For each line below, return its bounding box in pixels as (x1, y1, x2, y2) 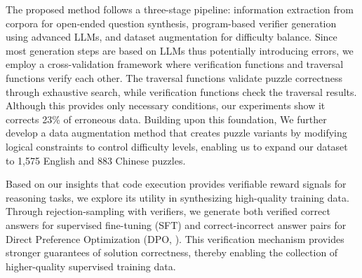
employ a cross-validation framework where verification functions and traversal (6, 57, 344, 71)
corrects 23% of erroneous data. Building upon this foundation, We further (6, 111, 327, 126)
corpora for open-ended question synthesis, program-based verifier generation (6, 15, 337, 30)
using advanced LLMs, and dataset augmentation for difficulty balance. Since (6, 29, 337, 44)
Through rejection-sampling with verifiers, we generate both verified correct (6, 204, 330, 218)
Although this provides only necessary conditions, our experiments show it (6, 98, 326, 113)
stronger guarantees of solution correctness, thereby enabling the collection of (6, 245, 338, 260)
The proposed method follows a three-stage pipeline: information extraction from (6, 2, 354, 16)
